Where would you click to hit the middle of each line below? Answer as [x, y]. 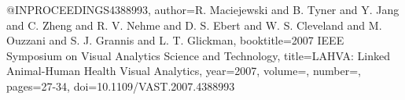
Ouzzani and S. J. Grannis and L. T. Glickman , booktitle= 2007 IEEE [175, 40]
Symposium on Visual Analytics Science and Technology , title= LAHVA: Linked [198, 55]
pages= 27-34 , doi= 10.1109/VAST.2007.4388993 [121, 86]
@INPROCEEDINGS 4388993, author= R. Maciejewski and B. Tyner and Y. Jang [203, 9]
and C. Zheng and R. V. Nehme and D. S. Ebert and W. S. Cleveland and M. [194, 25]
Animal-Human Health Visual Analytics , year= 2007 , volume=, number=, [184, 71]
